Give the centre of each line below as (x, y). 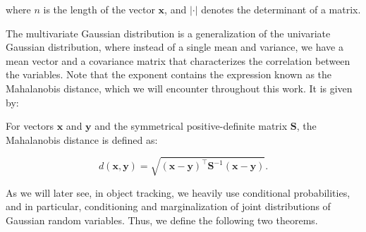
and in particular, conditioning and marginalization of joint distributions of (168, 206)
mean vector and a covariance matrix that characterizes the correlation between (178, 60)
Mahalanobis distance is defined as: (82, 139)
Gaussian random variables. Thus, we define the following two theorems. (162, 220)
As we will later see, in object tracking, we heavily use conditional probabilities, (178, 192)
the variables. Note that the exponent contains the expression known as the (169, 74)
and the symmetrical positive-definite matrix (191, 126)
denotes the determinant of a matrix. (281, 9)
